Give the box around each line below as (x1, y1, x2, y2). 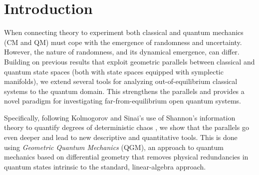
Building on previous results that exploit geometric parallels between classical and (4, 56, 255, 66)
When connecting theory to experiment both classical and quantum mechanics (4, 27, 244, 37)
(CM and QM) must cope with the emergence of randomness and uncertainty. (4, 36, 242, 47)
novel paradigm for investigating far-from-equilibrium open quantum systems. (4, 95, 241, 106)
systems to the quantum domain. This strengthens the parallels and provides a (4, 85, 245, 96)
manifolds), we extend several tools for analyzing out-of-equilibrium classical (4, 76, 238, 86)
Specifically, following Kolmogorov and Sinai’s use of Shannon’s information (4, 112, 236, 122)
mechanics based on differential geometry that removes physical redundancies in (4, 151, 249, 162)
